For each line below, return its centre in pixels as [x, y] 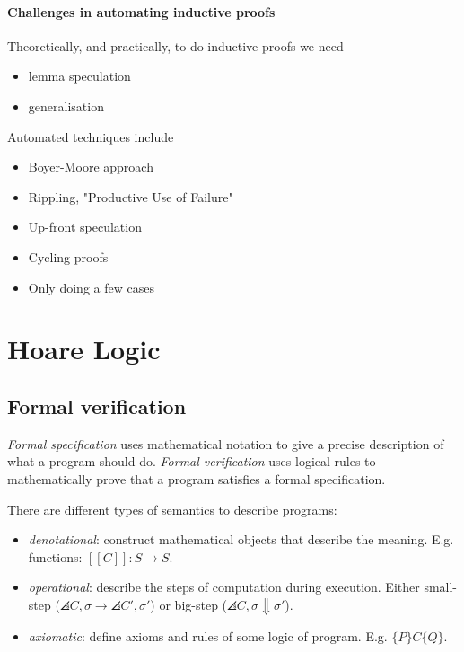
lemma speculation [79, 76]
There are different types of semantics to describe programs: [172, 509]
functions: [55, 556]
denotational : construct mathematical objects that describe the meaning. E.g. [241, 539]
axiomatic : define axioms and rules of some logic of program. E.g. [208, 635]
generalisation [66, 106]
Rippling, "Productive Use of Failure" [131, 196]
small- [441, 587]
